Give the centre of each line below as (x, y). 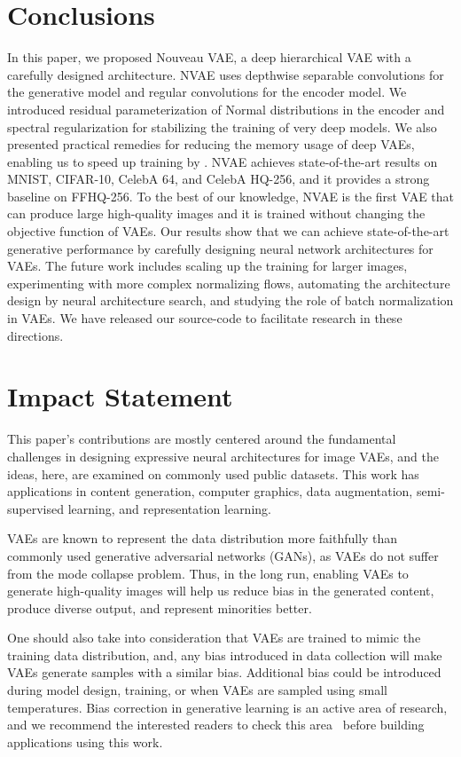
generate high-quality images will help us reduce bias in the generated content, (221, 591)
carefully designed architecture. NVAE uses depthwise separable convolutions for (226, 74)
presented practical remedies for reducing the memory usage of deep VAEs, (211, 144)
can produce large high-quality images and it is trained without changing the (216, 213)
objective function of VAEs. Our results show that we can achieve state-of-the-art (228, 231)
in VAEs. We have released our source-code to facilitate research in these (205, 318)
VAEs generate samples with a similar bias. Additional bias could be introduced (224, 672)
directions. (35, 335)
